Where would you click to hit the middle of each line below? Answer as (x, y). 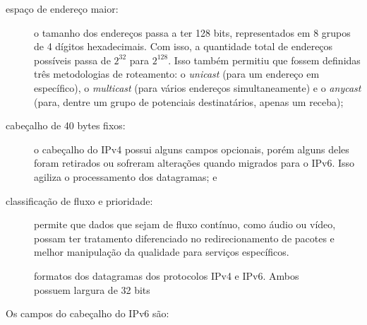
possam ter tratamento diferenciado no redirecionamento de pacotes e (184, 238)
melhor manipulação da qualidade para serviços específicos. (162, 252)
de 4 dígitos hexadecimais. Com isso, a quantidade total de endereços (183, 46)
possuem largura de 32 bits (92, 289)
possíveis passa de (72, 60)
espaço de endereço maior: (62, 8)
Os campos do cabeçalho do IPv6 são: (88, 313)
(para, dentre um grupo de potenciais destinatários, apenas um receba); (189, 101)
